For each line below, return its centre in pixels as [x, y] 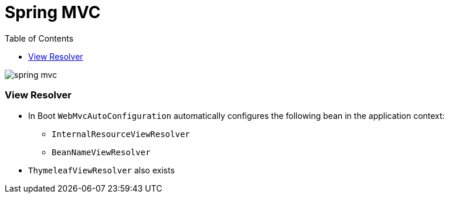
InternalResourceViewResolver [121, 134]
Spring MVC [53, 12]
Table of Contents [39, 38]
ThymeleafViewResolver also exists [102, 170]
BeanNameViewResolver [101, 152]
